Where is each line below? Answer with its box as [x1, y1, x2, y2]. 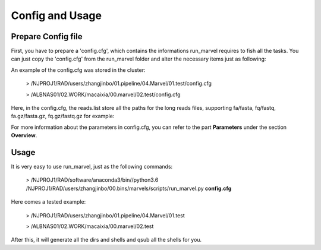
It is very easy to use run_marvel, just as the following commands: [11, 163, 173, 170]
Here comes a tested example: [11, 198, 86, 205]
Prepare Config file [11, 31, 83, 42]
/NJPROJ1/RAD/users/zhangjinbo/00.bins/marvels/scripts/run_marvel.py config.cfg [26, 185, 232, 192]
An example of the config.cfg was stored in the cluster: [11, 66, 146, 74]
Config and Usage [11, 9, 102, 22]
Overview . [11, 132, 37, 139]
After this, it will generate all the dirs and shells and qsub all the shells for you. [11, 236, 202, 243]
